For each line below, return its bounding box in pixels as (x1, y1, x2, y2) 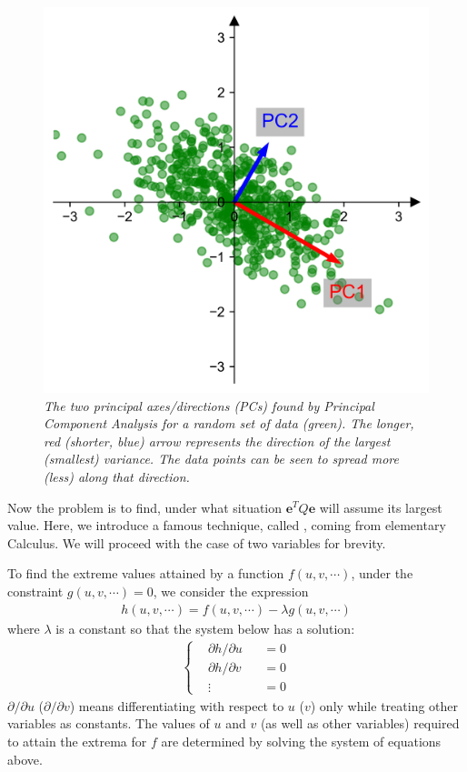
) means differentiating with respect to (69, 696, 284, 715)
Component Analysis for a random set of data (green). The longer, (44, 414, 414, 433)
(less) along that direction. (44, 466, 190, 486)
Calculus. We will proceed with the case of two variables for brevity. (7, 533, 386, 552)
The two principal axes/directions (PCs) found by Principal (44, 396, 374, 415)
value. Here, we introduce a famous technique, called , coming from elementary (7, 516, 446, 535)
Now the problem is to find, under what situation (7, 497, 283, 516)
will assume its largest (319, 497, 442, 516)
